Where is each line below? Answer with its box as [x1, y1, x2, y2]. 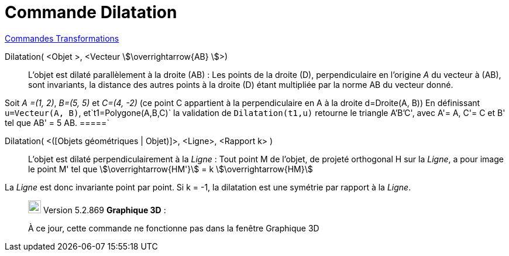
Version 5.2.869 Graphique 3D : [43, 204, 166, 215]
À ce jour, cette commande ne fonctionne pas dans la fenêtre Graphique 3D [28, 223, 319, 233]
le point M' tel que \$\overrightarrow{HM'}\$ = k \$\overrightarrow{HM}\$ [28, 163, 313, 174]
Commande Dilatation [5, 2, 177, 22]
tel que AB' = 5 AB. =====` [5, 117, 109, 128]
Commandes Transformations [5, 33, 119, 43]
